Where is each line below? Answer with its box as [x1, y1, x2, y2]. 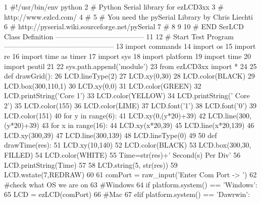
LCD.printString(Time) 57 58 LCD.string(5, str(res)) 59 [4, 159, 178, 170]
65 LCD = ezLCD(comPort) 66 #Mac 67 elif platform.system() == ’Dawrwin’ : [4, 189, 250, 199]
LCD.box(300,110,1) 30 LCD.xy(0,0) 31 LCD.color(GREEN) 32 [4, 80, 201, 91]
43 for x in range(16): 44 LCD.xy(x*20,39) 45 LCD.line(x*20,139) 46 [41, 120, 254, 130]
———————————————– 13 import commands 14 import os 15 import [4, 41, 256, 51]
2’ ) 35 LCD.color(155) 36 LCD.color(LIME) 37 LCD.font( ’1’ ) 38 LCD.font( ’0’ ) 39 [4, 100, 256, 110]
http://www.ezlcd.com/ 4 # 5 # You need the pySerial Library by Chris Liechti [4, 11, 253, 22]
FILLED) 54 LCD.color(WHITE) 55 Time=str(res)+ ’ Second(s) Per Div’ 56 [4, 149, 241, 160]
